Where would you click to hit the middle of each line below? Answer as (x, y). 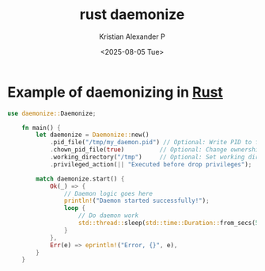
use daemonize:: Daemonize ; (52, 113)
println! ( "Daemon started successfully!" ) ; (137, 201)
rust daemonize (132, 15)
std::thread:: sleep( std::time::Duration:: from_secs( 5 (168, 223)
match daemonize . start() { (80, 179)
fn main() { (41, 128)
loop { (75, 208)
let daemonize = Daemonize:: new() (93, 135)
